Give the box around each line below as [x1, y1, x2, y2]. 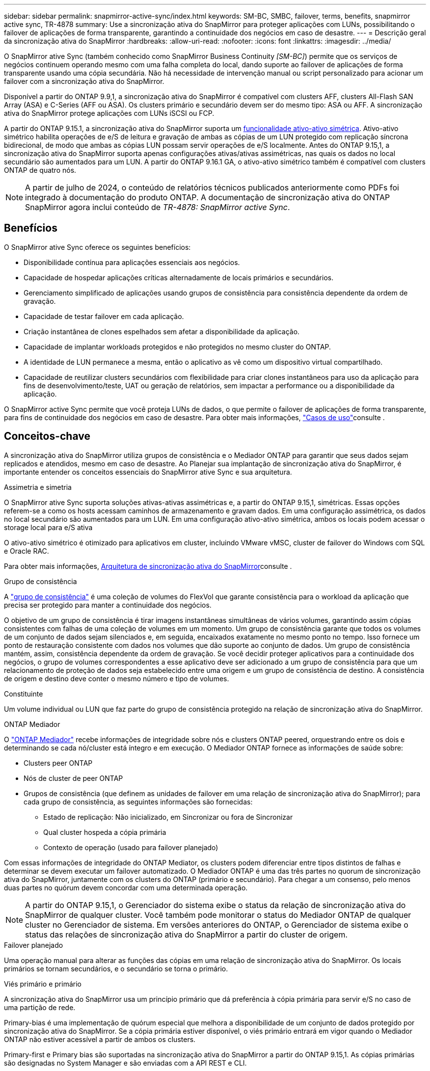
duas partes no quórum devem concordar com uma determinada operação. [4, 883, 248, 892]
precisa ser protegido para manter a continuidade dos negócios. [4, 600, 212, 609]
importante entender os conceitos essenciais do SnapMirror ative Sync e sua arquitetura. [4, 467, 292, 476]
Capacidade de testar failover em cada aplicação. [24, 312, 184, 321]
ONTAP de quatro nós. [4, 166, 77, 174]
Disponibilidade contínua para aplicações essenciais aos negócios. [24, 258, 240, 267]
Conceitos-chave [4, 430, 90, 443]
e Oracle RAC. [4, 546, 49, 555]
